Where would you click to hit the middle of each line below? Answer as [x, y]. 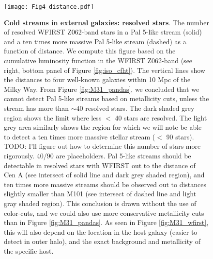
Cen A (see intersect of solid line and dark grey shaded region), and [104, 175]
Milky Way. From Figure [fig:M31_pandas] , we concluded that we [102, 89]
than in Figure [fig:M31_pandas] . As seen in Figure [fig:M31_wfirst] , [106, 222]
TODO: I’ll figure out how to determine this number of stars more [102, 146]
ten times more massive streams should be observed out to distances [105, 184]
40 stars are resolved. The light [161, 117]
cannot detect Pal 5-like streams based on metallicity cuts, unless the [106, 98]
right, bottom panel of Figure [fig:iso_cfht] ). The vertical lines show [105, 70]
